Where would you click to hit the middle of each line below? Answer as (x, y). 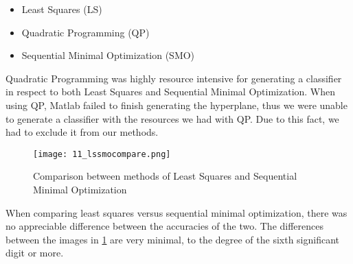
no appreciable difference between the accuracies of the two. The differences (165, 226)
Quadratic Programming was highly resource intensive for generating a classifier (174, 78)
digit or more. (35, 253)
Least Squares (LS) (62, 9)
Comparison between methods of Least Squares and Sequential (165, 176)
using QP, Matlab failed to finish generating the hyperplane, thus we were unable (176, 105)
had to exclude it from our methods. (82, 132)
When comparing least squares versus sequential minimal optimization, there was (176, 212)
